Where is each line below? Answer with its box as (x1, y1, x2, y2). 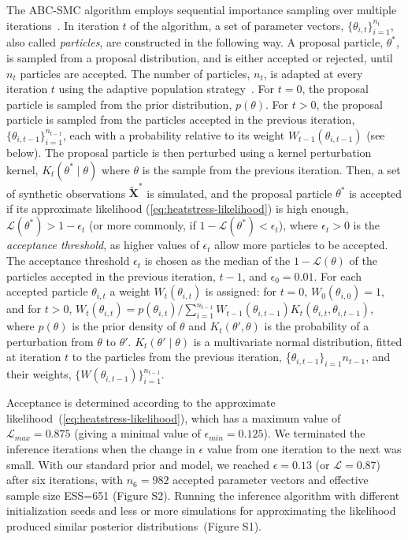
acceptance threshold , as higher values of (6, 236, 199, 253)
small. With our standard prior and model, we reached (6, 456, 270, 472)
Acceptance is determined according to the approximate (6, 394, 276, 411)
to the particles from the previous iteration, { (72, 348, 291, 365)
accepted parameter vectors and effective (172, 471, 369, 488)
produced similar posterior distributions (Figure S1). (6, 517, 261, 534)
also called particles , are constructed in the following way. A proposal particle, (6, 34, 384, 50)
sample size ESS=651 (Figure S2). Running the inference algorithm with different (6, 486, 400, 503)
